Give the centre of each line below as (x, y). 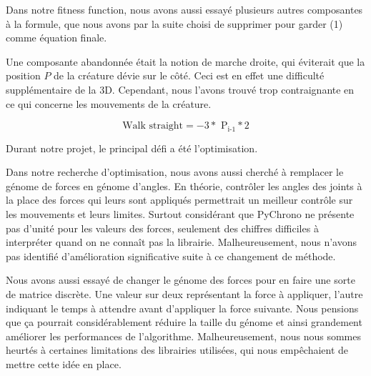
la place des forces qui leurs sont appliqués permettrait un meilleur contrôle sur (179, 200)
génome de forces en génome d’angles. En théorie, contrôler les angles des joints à (184, 185)
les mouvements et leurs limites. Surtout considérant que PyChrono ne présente (180, 213)
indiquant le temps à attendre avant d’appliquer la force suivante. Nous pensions (182, 308)
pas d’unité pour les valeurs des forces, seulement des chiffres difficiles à (162, 228)
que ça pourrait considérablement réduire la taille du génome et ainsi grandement (184, 322)
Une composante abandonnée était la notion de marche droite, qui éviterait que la (185, 61)
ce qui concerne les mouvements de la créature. (109, 103)
